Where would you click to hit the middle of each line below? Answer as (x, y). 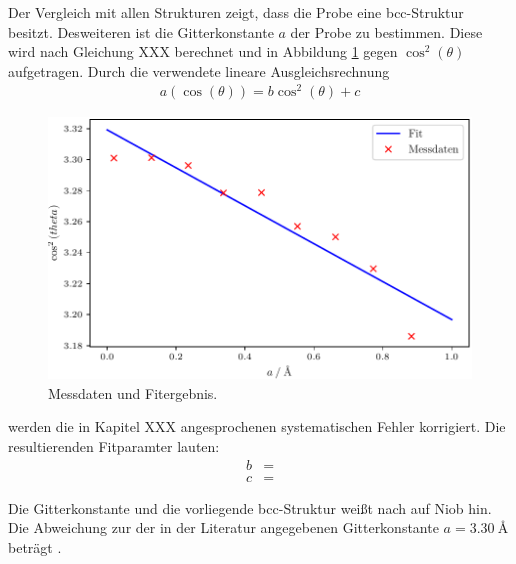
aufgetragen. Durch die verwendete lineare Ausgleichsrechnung (199, 70)
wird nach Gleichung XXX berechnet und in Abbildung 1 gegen (203, 51)
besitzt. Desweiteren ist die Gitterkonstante (141, 31)
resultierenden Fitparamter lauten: (114, 446)
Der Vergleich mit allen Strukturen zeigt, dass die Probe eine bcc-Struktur (236, 12)
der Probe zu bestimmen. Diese (386, 31)
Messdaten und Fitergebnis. (133, 392)
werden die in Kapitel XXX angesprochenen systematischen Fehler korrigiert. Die (257, 426)
